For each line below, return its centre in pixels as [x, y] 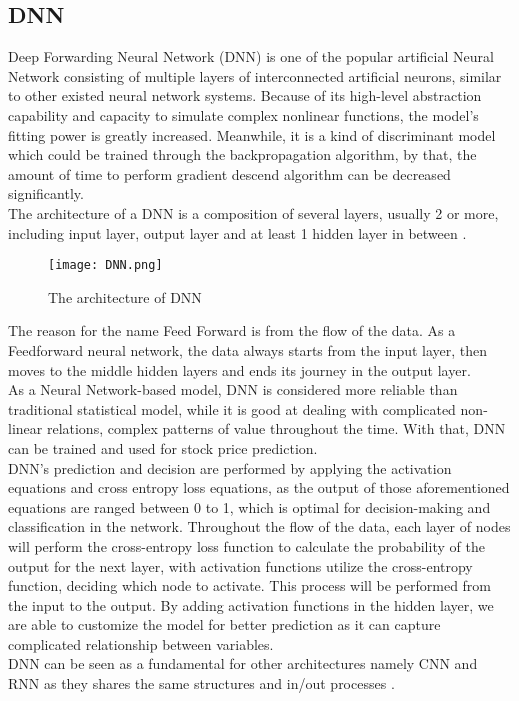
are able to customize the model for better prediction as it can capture [224, 624]
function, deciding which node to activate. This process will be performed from [250, 585]
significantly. [46, 193]
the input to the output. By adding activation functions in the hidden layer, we [251, 604]
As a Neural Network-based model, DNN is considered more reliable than [233, 389]
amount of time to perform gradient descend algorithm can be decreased [229, 173]
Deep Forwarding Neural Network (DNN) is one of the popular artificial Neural [251, 56]
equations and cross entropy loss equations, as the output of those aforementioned [259, 487]
